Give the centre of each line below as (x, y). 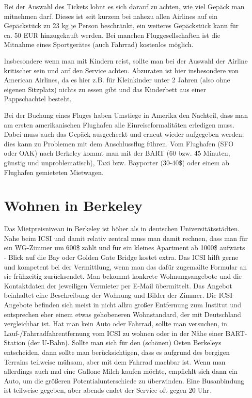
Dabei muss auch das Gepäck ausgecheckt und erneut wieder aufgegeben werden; (124, 134)
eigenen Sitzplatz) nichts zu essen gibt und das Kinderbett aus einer (105, 89)
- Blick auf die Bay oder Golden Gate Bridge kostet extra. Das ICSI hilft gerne (121, 257)
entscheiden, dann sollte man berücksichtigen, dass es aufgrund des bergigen (117, 352)
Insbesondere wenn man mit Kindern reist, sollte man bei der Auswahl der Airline (126, 60)
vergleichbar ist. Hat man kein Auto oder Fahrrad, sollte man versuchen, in (116, 324)
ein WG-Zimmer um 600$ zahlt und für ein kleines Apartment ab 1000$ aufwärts (125, 247)
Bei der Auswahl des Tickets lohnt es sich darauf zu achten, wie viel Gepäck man (124, 6)
